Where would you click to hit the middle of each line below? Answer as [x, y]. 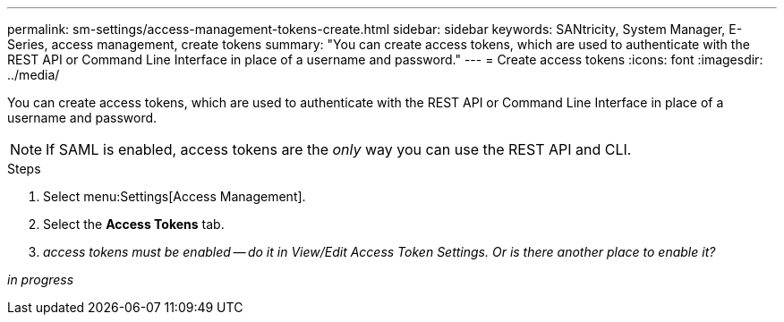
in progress [41, 280]
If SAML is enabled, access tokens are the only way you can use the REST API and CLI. [339, 149]
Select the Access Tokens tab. [134, 224]
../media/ [34, 75]
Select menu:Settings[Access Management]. [175, 196]
